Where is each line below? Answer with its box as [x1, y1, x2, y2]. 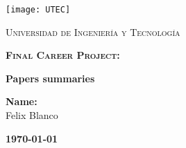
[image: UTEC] [6, 5, 71, 15]
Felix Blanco [6, 108, 58, 122]
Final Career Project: [6, 48, 120, 62]
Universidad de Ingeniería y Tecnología [6, 24, 180, 39]
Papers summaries [6, 71, 95, 85]
